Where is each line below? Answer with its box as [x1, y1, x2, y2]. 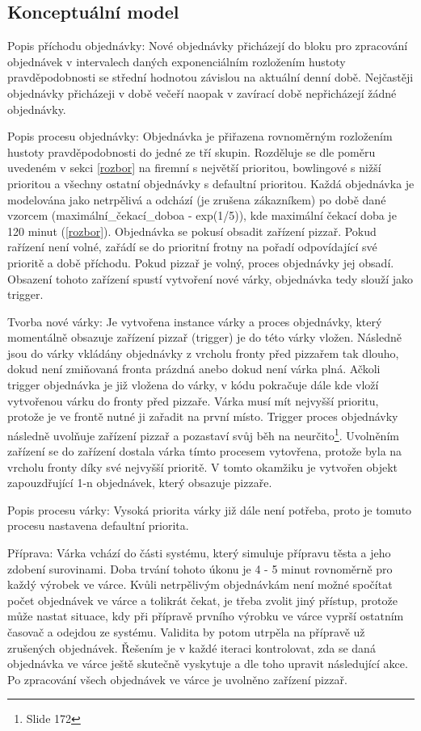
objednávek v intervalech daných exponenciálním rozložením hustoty [7, 53, 346, 69]
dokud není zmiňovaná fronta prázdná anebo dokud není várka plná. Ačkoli [7, 360, 381, 377]
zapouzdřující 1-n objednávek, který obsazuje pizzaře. [7, 474, 272, 491]
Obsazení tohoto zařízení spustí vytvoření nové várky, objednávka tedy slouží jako [7, 270, 414, 287]
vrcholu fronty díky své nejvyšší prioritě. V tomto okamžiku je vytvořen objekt [7, 458, 398, 475]
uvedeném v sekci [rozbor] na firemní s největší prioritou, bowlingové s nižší [7, 159, 381, 176]
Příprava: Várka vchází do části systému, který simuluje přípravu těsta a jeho [7, 544, 391, 561]
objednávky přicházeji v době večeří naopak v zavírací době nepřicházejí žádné [7, 84, 397, 101]
